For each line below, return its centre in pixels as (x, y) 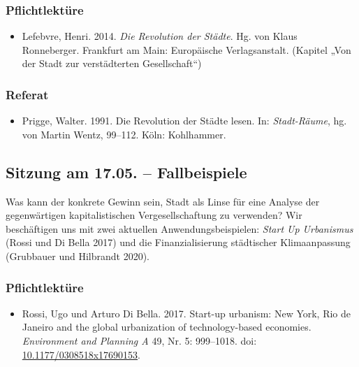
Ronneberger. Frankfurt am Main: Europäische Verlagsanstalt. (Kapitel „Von (186, 49)
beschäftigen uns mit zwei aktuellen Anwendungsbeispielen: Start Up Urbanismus (179, 228)
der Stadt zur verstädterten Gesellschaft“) (112, 63)
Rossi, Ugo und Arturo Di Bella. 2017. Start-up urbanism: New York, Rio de (186, 313)
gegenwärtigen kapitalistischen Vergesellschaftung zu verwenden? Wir (154, 215)
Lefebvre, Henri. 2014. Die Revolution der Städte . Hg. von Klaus (160, 36)
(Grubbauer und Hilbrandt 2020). (78, 256)
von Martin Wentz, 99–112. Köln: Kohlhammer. (124, 134)
